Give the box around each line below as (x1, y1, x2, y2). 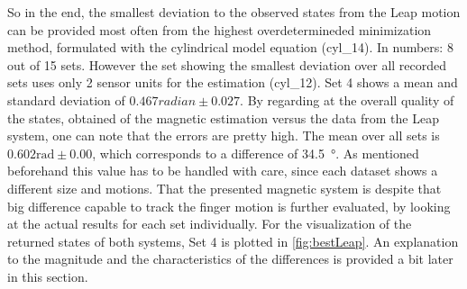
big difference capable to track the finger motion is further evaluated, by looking (7, 196, 451, 215)
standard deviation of (7, 90, 125, 109)
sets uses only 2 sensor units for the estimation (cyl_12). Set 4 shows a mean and (7, 73, 458, 92)
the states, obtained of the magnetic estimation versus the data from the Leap (7, 108, 439, 127)
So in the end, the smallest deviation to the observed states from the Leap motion (7, 3, 461, 21)
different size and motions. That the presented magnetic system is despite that (7, 178, 442, 197)
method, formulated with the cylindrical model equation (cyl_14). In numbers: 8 (7, 38, 453, 57)
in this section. (7, 266, 88, 285)
